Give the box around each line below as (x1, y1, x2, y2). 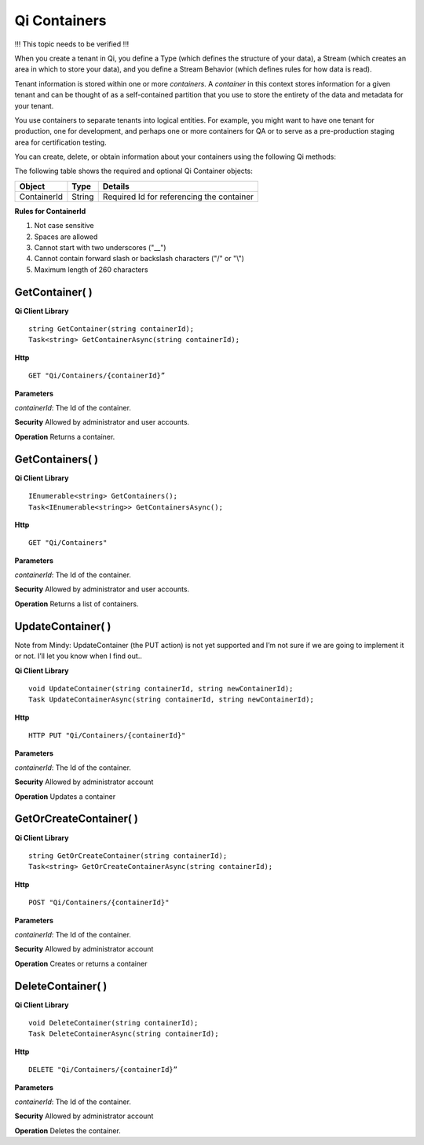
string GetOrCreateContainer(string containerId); (28, 851, 228, 860)
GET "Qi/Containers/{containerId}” (28, 371, 166, 381)
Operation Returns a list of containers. (14, 598, 139, 609)
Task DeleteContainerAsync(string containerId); (28, 1029, 219, 1038)
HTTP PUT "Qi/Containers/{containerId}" (28, 731, 186, 740)
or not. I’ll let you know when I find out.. (14, 651, 143, 661)
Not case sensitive (34, 221, 94, 230)
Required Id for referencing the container (102, 191, 254, 202)
